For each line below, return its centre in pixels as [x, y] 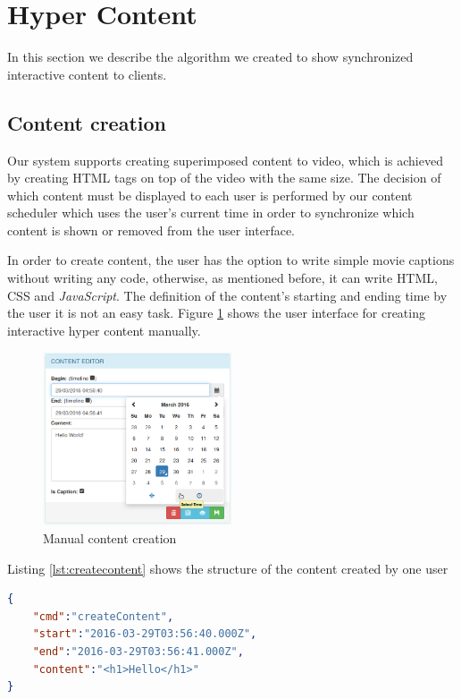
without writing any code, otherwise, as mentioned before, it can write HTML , [222, 278]
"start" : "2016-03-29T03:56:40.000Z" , [145, 634]
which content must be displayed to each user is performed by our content [210, 195]
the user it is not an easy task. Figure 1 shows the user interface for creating [216, 313]
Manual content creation [110, 538]
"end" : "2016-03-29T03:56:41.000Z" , [138, 652]
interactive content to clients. [87, 74]
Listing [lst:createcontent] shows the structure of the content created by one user [228, 568]
